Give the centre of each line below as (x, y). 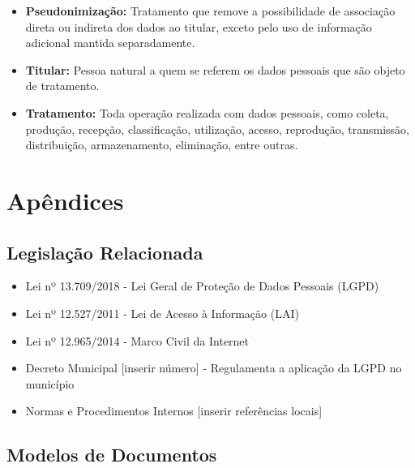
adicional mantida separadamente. (110, 43)
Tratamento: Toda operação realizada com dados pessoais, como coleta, (207, 112)
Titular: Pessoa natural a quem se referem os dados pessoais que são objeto (215, 69)
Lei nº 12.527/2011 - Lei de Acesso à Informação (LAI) (162, 313)
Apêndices (65, 200)
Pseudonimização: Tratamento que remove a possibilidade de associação (210, 11)
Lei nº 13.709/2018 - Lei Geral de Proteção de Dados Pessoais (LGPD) (202, 286)
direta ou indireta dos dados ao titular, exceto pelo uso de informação (199, 26)
